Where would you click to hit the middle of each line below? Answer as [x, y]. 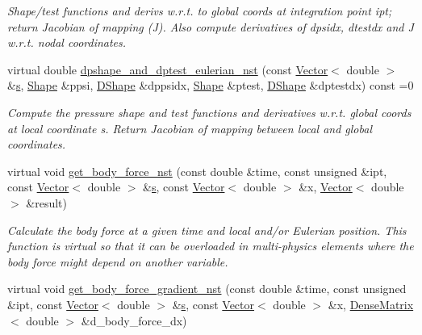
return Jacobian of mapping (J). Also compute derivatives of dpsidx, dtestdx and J [211, 26]
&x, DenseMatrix [371, 304]
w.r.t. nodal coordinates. [67, 42]
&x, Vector [326, 187]
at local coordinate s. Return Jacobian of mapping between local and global [190, 128]
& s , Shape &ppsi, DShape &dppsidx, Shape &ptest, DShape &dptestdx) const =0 [211, 85]
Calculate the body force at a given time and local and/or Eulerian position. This [207, 230]
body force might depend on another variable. [118, 261]
